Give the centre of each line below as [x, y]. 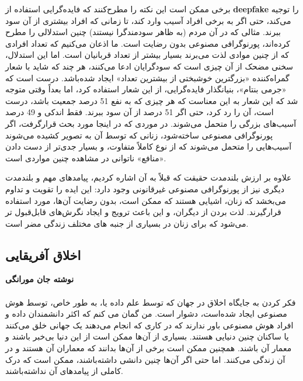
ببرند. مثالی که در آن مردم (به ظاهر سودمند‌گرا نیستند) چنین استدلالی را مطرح [143, 32]
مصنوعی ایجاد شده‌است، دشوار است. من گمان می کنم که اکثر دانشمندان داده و [146, 314]
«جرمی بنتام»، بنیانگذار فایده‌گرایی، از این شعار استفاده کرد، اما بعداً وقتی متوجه [146, 89]
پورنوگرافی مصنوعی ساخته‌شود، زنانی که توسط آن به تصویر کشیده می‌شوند [139, 135]
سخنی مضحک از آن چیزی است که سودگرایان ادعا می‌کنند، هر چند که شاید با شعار [149, 66]
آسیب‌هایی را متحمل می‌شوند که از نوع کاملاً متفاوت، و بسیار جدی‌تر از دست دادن [149, 146]
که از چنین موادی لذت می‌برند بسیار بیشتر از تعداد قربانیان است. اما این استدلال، [147, 55]
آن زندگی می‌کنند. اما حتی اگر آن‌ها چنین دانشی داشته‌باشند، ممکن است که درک [145, 359]
